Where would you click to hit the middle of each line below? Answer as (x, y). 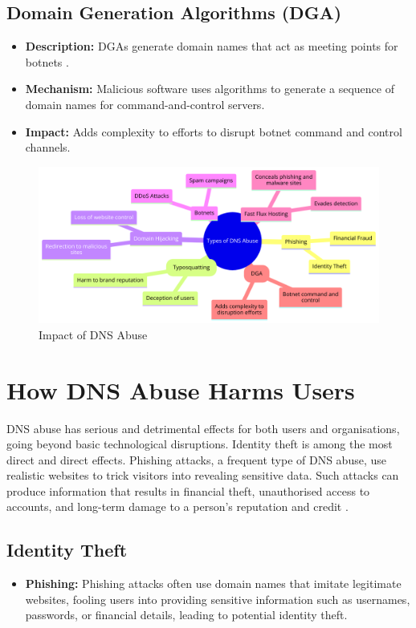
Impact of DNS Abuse (93, 334)
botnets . (47, 61)
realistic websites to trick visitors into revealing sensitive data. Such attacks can (203, 475)
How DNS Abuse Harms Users (181, 389)
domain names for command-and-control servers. (145, 104)
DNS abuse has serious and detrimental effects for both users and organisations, (203, 428)
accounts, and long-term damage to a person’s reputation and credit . (177, 506)
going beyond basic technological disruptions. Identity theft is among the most (200, 444)
